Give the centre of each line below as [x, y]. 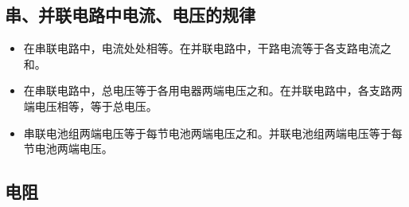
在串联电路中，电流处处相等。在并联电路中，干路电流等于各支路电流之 [207, 48]
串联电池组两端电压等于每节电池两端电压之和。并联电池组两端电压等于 [207, 133]
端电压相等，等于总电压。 [90, 105]
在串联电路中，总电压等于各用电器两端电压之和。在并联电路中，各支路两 [213, 90]
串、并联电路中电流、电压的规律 [130, 15]
